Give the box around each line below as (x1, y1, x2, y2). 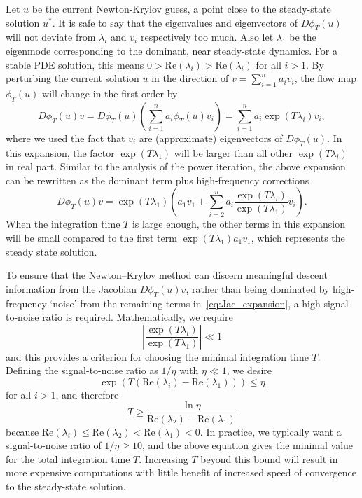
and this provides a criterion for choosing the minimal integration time (6, 349, 309, 364)
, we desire (226, 363, 272, 378)
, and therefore (55, 387, 119, 401)
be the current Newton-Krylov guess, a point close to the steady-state (32, 1, 331, 15)
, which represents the (251, 230, 345, 244)
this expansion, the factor (6, 145, 115, 160)
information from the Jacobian (6, 281, 137, 296)
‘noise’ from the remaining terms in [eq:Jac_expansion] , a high (50, 296, 321, 310)
